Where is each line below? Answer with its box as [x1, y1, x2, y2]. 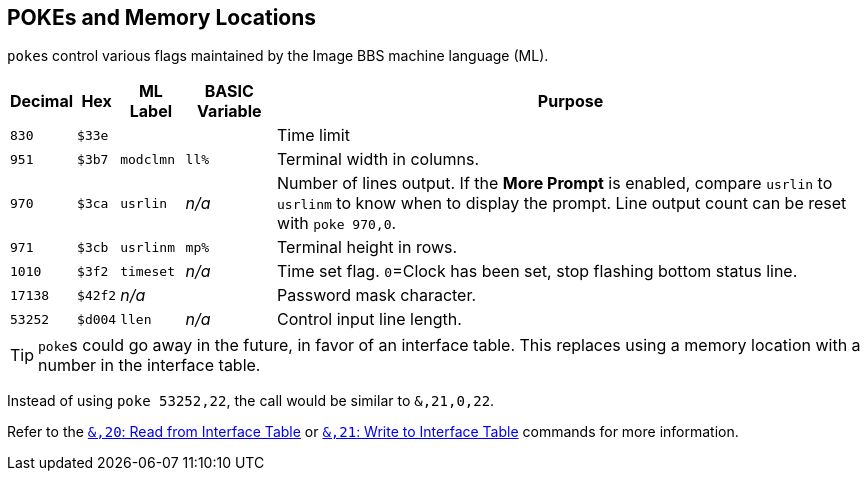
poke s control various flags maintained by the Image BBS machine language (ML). [7, 47, 549, 65]
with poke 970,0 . [277, 213, 397, 234]
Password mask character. [277, 285, 477, 306]
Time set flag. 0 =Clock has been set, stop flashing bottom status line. [277, 261, 798, 282]
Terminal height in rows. [277, 237, 458, 258]
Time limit [277, 125, 350, 146]
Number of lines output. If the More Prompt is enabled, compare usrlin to [277, 173, 833, 194]
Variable [197, 101, 262, 122]
